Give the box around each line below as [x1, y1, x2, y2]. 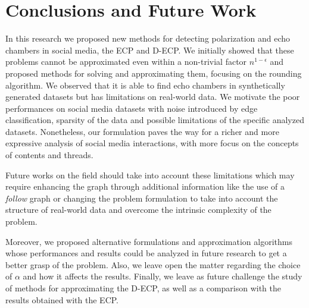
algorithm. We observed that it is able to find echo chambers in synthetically [5, 78, 285, 91]
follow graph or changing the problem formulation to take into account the [5, 191, 278, 204]
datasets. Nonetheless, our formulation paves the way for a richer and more [5, 125, 279, 137]
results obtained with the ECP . [5, 293, 119, 306]
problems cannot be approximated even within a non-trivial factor [5, 55, 247, 68]
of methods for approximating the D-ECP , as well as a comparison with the [5, 282, 282, 294]
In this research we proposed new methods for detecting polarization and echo [5, 32, 291, 45]
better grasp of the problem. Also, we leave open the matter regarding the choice [5, 258, 301, 271]
